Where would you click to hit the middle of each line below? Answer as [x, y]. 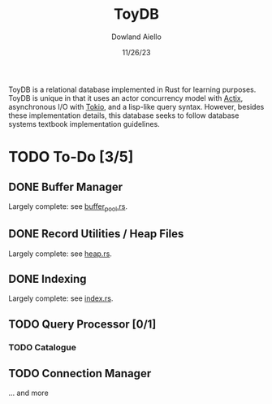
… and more [28, 393]
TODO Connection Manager [80, 374]
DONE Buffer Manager [66, 187]
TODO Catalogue [43, 347]
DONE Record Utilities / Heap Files [96, 234]
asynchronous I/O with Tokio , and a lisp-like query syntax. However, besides [136, 106]
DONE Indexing [47, 278]
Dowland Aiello [136, 37]
